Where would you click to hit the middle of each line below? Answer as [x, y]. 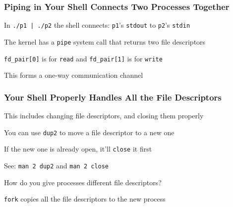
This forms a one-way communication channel [74, 75]
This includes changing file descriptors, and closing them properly [104, 115]
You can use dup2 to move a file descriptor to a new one [89, 132]
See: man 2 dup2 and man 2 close [57, 165]
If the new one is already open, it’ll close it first [78, 149]
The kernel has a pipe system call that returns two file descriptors [105, 41]
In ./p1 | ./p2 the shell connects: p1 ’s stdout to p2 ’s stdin [97, 25]
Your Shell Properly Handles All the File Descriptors [113, 97]
